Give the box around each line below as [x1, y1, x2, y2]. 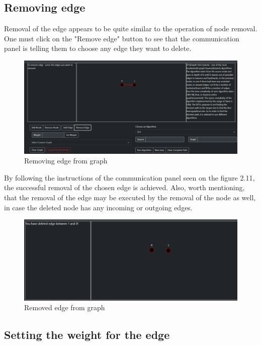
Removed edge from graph [24, 302, 105, 313]
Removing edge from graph [24, 155, 108, 166]
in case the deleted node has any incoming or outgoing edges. [4, 202, 193, 212]
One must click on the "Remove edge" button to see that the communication [4, 33, 239, 43]
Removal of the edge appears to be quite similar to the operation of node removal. [4, 23, 257, 34]
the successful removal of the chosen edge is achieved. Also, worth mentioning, [4, 182, 245, 193]
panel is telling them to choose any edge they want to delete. [4, 43, 192, 53]
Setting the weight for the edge [4, 327, 170, 342]
